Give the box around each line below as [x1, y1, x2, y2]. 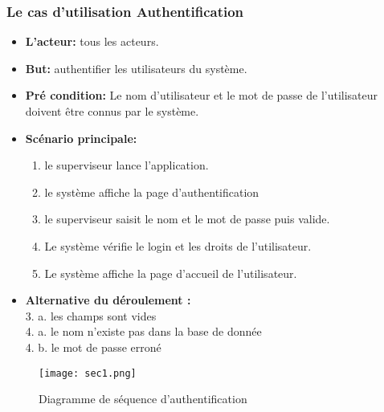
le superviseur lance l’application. [44, 157, 209, 173]
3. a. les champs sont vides [25, 307, 157, 324]
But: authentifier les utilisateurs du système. [25, 59, 247, 76]
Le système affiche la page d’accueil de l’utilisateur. [44, 264, 297, 281]
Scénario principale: [25, 129, 137, 146]
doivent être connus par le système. [25, 103, 199, 119]
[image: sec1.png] [39, 367, 137, 379]
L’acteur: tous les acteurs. [25, 33, 159, 50]
